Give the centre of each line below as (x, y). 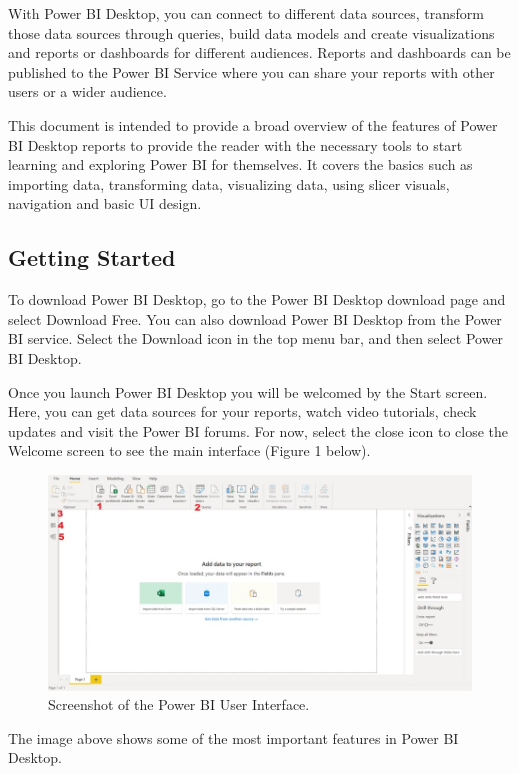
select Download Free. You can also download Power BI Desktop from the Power (255, 318)
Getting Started (92, 257)
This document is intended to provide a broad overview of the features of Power (253, 124)
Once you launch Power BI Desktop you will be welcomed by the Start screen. (248, 391)
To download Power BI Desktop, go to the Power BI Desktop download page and (257, 299)
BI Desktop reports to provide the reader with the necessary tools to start (235, 144)
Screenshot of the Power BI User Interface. (179, 704)
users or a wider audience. (87, 91)
